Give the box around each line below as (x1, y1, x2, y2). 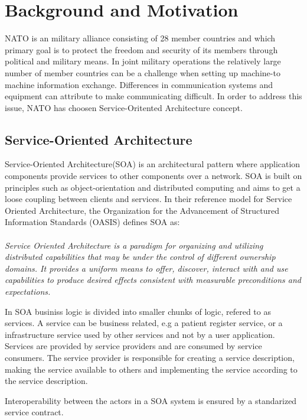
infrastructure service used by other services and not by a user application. (5, 328, 275, 340)
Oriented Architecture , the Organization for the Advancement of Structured (5, 204, 280, 216)
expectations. (5, 285, 51, 298)
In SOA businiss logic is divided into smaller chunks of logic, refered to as (5, 305, 271, 317)
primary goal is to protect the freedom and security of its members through (5, 43, 278, 56)
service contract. (5, 406, 64, 418)
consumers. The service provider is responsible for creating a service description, (5, 351, 295, 363)
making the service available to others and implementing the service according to (5, 363, 298, 375)
